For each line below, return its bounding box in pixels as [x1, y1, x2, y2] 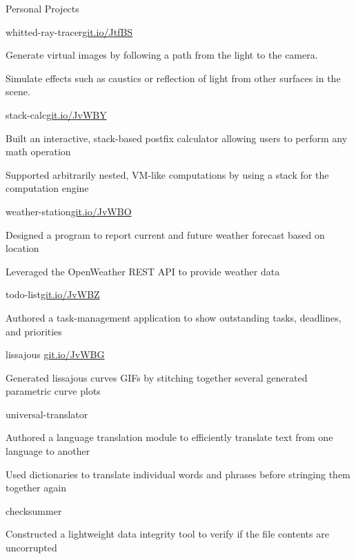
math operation [6, 144, 71, 159]
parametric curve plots [6, 384, 101, 398]
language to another [6, 444, 90, 458]
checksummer [6, 503, 62, 518]
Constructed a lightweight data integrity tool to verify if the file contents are [6, 527, 329, 541]
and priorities [6, 324, 62, 338]
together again [6, 480, 66, 495]
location [6, 241, 39, 255]
